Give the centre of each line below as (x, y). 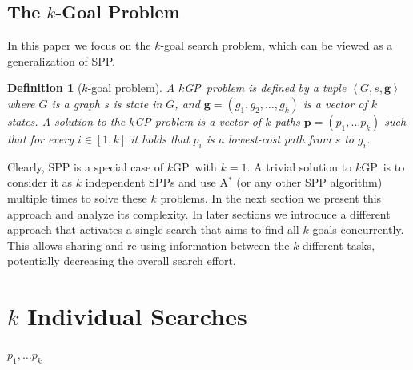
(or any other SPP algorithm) (309, 182)
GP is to (383, 166)
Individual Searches (137, 316)
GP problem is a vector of (198, 121)
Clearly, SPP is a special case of (86, 166)
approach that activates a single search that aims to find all (153, 229)
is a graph (76, 103)
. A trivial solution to (299, 166)
